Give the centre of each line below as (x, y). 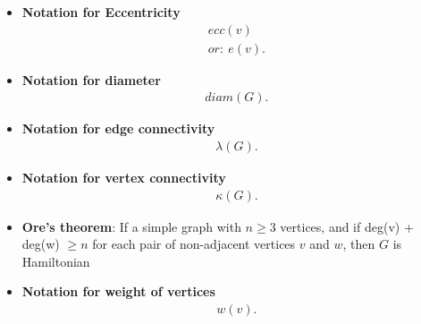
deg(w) (41, 244)
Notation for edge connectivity (118, 128)
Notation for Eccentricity (101, 12)
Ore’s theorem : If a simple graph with (131, 226)
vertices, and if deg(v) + (347, 226)
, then (359, 244)
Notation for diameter (91, 79)
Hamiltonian (56, 261)
